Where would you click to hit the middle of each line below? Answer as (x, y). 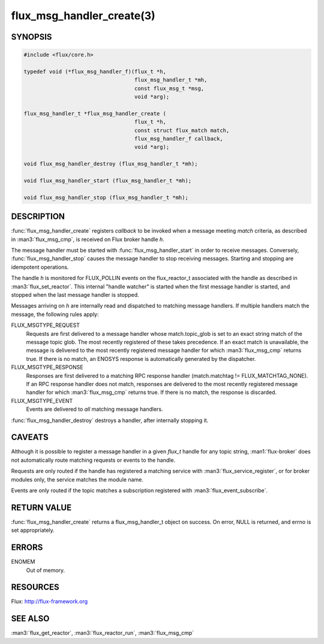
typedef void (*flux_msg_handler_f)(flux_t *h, (95, 71)
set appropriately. (33, 530)
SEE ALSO (30, 619)
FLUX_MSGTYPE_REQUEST (46, 325)
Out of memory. (46, 570)
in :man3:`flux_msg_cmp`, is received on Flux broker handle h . (88, 239)
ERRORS (27, 548)
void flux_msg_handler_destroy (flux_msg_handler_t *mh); (111, 164)
